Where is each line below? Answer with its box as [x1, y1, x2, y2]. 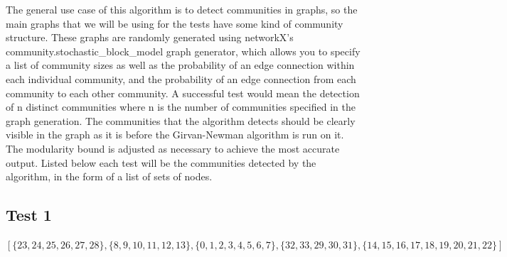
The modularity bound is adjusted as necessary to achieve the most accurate [6, 141, 340, 155]
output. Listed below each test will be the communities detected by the [6, 155, 316, 170]
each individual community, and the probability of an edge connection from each [6, 71, 356, 86]
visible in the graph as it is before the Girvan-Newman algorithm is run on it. [6, 127, 344, 142]
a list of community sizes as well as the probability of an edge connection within [6, 58, 355, 72]
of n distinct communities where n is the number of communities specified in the [6, 99, 356, 114]
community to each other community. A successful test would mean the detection [6, 85, 360, 100]
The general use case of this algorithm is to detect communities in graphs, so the [6, 2, 358, 16]
